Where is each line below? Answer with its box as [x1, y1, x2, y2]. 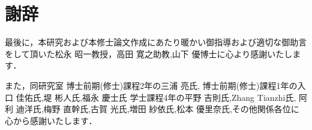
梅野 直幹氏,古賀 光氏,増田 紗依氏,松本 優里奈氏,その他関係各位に [43, 103, 299, 115]
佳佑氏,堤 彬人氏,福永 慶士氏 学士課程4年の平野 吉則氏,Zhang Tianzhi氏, [16, 91, 296, 103]
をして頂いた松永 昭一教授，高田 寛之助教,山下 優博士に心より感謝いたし [5, 47, 293, 60]
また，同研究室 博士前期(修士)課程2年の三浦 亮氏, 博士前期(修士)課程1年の [5, 79, 298, 91]
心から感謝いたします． [5, 114, 97, 126]
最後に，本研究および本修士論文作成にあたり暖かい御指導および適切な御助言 [5, 36, 307, 48]
